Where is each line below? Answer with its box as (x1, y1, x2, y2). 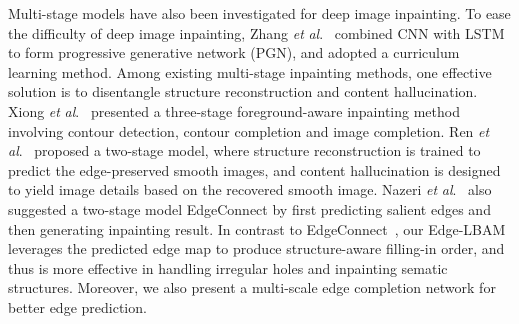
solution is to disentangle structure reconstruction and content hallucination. (8, 81, 478, 102)
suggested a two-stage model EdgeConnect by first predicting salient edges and (8, 198, 491, 219)
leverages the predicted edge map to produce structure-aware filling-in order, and (8, 238, 505, 259)
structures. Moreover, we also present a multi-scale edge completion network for (8, 277, 496, 298)
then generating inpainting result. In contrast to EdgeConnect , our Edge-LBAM (8, 218, 506, 239)
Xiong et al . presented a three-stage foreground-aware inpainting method (8, 100, 460, 121)
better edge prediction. (8, 296, 147, 317)
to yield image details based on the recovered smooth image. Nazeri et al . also (8, 179, 492, 200)
